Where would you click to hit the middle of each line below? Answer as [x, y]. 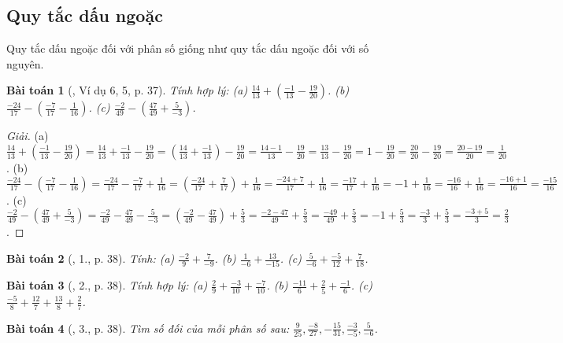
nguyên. [25, 63]
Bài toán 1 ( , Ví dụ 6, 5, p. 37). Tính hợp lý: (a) [127, 90]
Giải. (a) [28, 136]
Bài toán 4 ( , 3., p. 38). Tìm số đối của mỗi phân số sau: [148, 328]
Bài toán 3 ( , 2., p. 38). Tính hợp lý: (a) [107, 285]
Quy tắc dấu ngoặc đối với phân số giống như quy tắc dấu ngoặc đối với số [188, 48]
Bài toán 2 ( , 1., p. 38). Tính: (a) [91, 258]
